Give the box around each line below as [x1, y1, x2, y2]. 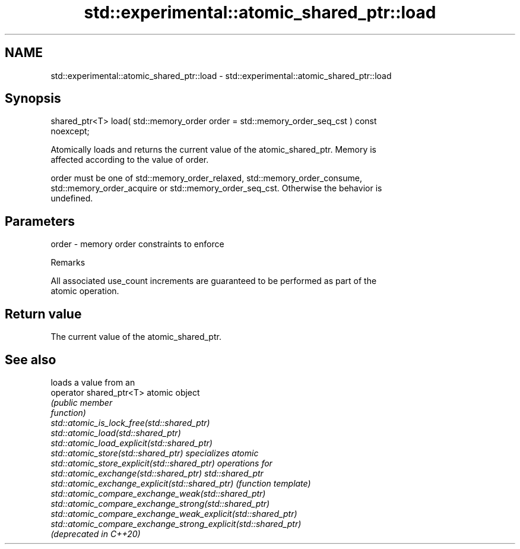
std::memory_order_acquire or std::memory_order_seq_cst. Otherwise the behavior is [50, 183, 382, 194]
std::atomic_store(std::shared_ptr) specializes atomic [50, 447, 259, 458]
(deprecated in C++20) [50, 528, 141, 539]
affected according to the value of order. [50, 154, 209, 165]
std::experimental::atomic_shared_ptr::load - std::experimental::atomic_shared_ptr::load [50, 70, 392, 81]
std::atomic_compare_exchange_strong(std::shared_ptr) [50, 498, 270, 509]
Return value [5, 306, 82, 321]
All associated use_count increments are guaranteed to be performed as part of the [50, 276, 377, 286]
